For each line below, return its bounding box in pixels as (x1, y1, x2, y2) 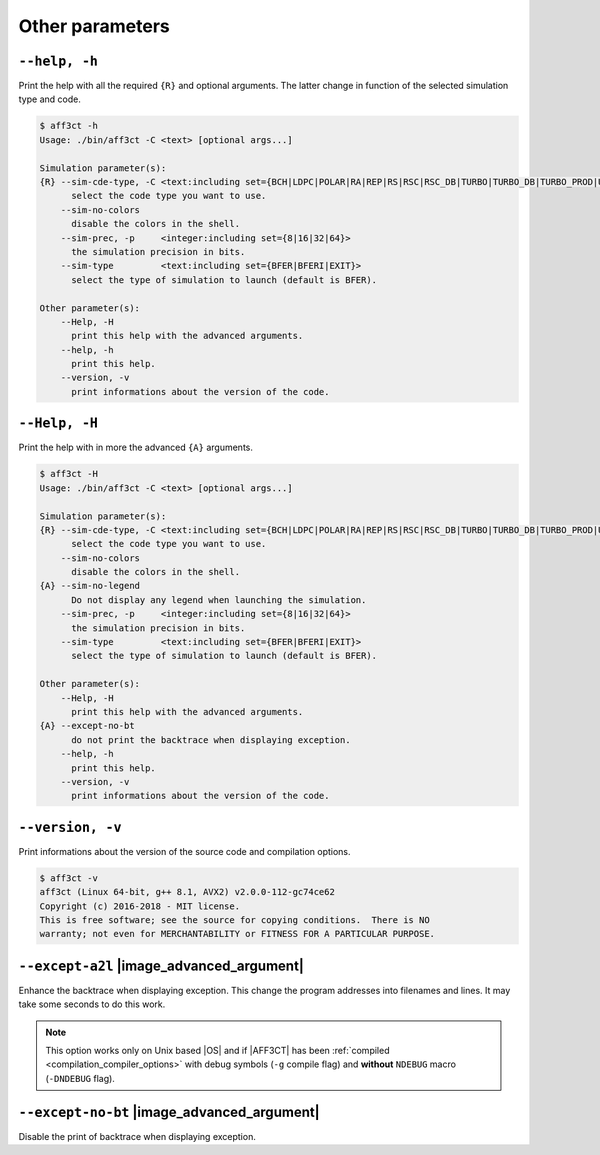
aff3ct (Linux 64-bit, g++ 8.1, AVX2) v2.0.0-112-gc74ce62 (39, 886, 335, 898)
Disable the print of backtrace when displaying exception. (18, 1130, 257, 1142)
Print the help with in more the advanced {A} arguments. (18, 441, 254, 454)
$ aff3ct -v (39, 872, 99, 884)
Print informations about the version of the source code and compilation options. (18, 845, 351, 857)
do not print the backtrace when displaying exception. (71, 734, 351, 745)
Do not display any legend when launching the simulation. (71, 594, 367, 605)
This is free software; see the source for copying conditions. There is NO (39, 914, 430, 925)
